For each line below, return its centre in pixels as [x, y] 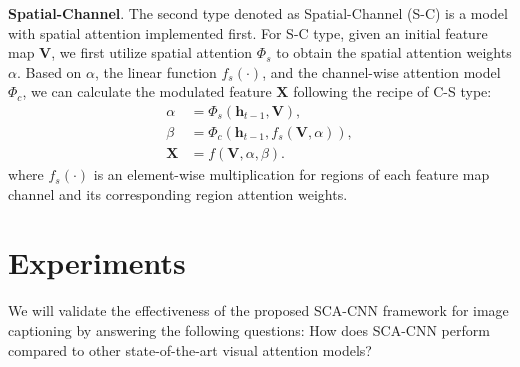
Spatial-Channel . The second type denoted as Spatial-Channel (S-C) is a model [258, 13]
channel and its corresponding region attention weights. [178, 193]
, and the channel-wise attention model [381, 71]
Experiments [97, 262]
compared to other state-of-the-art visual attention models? [190, 349]
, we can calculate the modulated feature [147, 91]
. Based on [49, 71]
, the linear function [156, 71]
